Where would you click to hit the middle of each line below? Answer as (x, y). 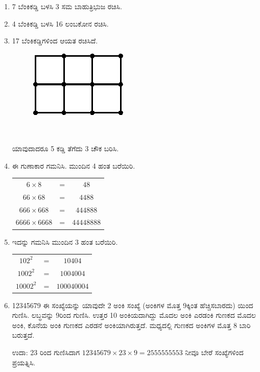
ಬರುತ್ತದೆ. (23, 335)
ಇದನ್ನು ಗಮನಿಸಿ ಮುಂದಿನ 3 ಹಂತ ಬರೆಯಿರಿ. (65, 241)
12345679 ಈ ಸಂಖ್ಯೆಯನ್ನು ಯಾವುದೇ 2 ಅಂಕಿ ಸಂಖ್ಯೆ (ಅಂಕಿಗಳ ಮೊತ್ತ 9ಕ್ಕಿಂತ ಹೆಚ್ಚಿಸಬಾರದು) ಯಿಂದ (133, 305)
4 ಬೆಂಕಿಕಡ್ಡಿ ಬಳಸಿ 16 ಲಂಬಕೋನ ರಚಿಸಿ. (60, 23)
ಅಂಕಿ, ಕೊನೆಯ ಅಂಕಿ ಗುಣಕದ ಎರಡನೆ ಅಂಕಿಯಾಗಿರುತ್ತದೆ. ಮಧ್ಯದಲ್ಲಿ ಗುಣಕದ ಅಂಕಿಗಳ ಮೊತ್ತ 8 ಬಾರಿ (131, 325)
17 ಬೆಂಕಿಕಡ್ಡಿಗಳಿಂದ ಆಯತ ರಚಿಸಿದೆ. (55, 41)
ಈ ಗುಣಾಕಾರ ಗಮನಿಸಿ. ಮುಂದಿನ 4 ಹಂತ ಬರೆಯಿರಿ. (74, 165)
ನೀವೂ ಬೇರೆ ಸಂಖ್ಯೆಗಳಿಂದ (214, 352)
